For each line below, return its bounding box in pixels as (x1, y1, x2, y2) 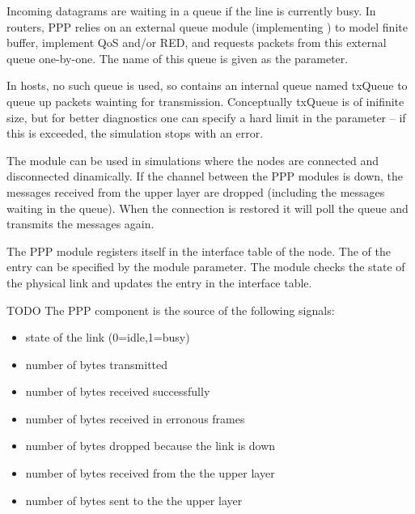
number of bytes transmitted (25, 355, 168, 372)
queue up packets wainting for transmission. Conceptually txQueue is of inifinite (6, 92, 404, 109)
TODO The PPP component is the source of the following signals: (6, 301, 335, 318)
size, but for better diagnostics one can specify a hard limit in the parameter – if (6, 108, 406, 125)
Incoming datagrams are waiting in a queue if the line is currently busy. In (6, 2, 376, 19)
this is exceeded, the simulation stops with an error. (6, 125, 264, 142)
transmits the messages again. (6, 215, 155, 232)
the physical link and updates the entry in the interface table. (6, 274, 312, 291)
